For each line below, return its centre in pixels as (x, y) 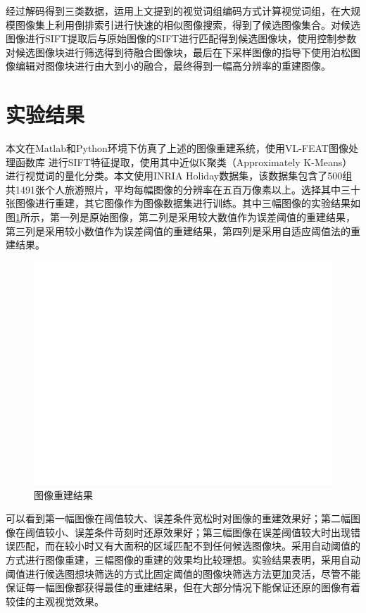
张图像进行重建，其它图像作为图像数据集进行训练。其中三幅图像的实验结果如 (183, 203)
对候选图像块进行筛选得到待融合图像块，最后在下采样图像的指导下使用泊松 (178, 52)
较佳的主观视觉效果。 (55, 601)
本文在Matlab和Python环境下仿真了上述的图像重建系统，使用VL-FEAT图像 (177, 148)
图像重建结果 (63, 494)
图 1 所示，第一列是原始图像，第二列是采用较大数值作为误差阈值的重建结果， (181, 217)
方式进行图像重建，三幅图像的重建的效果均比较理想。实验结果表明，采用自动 (183, 559)
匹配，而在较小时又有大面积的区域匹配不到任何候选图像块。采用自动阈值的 (188, 546)
